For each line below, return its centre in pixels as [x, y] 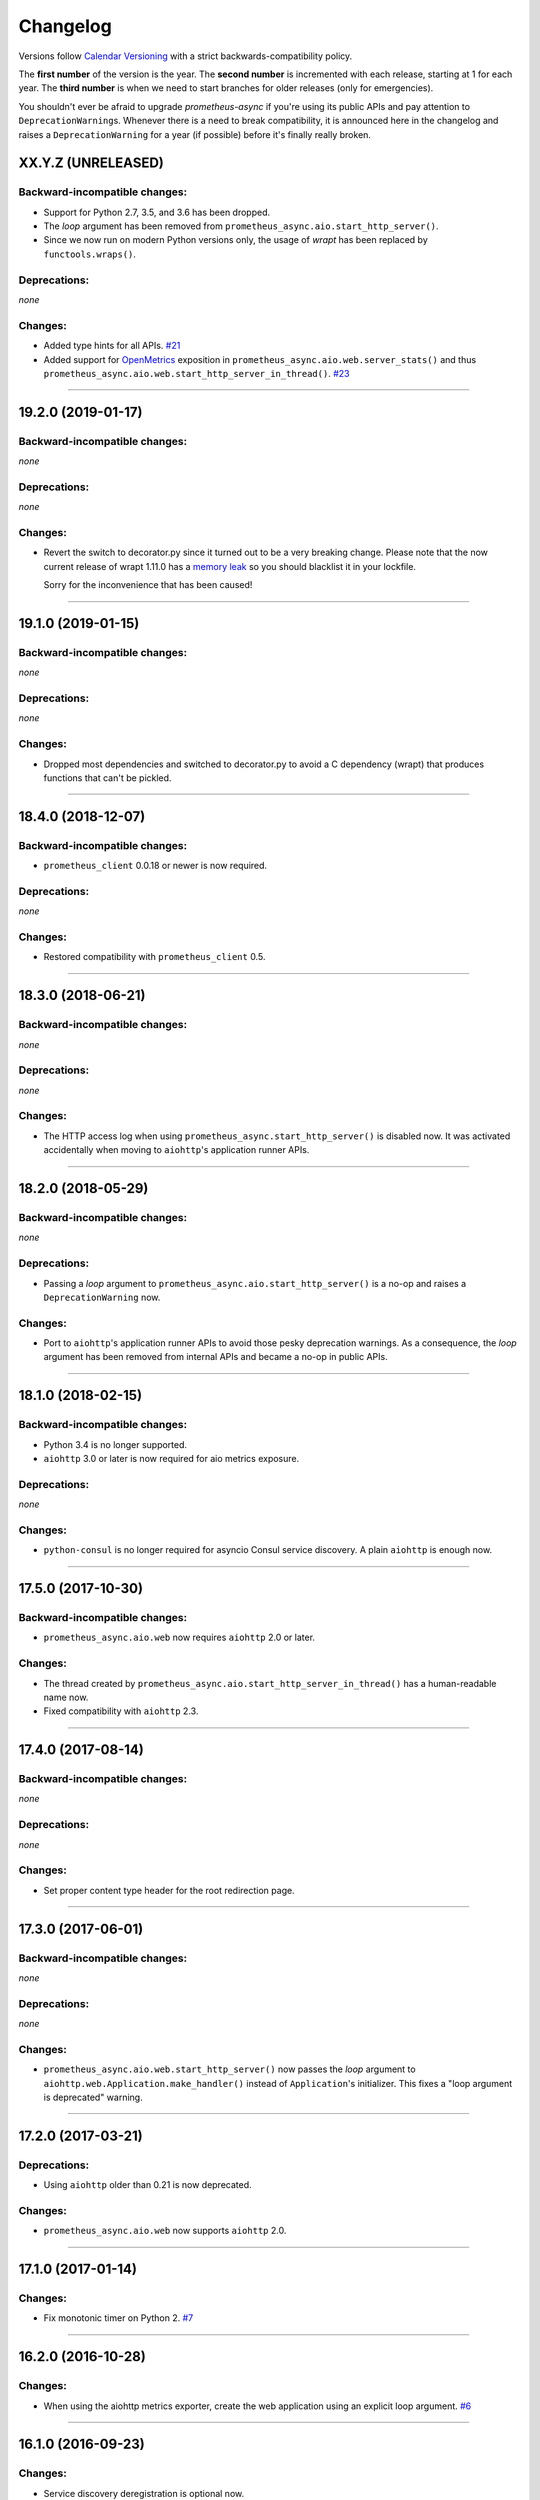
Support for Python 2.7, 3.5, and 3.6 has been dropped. [157, 212]
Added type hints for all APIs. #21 [112, 346]
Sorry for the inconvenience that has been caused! [148, 585]
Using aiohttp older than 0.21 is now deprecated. [147, 2185]
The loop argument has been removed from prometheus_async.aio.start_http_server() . [241, 226]
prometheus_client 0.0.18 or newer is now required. [155, 866]
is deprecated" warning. [93, 2097]
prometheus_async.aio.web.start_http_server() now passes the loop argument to [229, 2069]
